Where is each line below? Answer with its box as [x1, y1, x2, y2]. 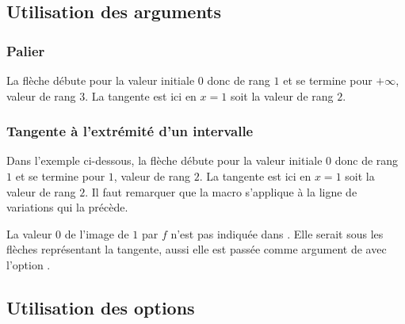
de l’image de [64, 225, 129, 242]
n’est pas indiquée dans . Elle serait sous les [170, 225, 384, 242]
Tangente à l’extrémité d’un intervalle [6, 121, 254, 141]
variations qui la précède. [6, 199, 128, 215]
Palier [6, 40, 45, 60]
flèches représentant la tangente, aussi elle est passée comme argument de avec [6, 241, 387, 257]
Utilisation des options [6, 295, 195, 319]
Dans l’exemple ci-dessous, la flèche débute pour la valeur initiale [6, 152, 323, 169]
